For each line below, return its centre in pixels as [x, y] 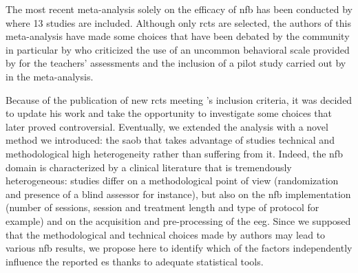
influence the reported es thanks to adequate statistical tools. [135, 261]
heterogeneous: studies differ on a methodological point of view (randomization [172, 181]
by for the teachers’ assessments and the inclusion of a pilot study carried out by [176, 63]
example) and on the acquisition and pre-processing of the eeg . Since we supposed [178, 220]
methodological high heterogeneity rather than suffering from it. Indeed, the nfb [174, 153]
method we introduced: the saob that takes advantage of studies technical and [170, 140]
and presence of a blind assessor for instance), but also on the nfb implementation [178, 194]
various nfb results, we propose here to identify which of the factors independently [179, 248]
